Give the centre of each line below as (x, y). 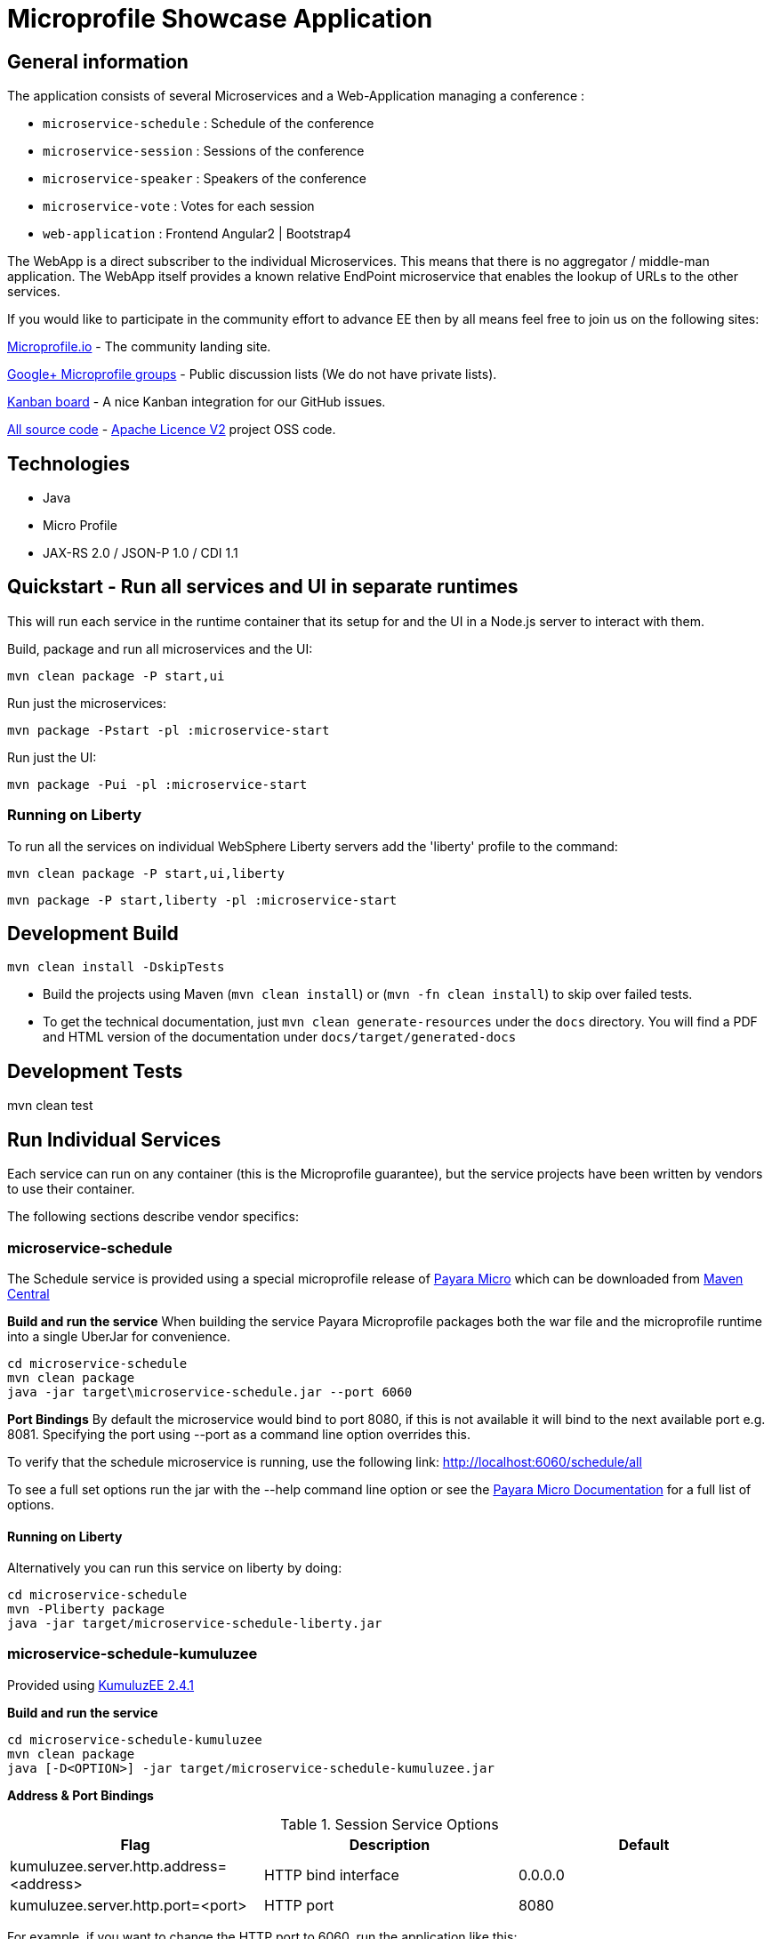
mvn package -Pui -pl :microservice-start (157, 784)
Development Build (93, 934)
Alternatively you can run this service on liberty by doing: (175, 1568)
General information (98, 61)
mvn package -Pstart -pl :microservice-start (169, 730)
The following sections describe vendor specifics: (153, 1217)
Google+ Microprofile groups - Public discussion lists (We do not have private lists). (252, 374)
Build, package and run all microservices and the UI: (160, 648)
